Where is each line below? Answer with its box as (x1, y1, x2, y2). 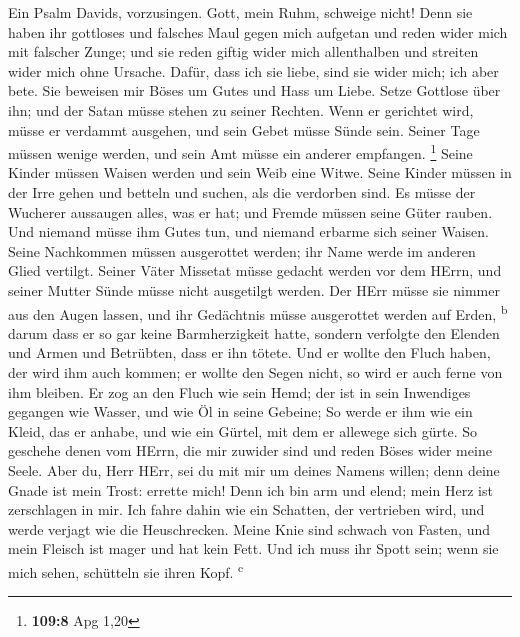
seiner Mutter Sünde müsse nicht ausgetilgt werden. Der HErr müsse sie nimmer (8, 279, 500, 300)
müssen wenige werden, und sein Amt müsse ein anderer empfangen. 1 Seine (8, 140, 473, 163)
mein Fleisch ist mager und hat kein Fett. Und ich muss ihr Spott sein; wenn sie (8, 538, 499, 559)
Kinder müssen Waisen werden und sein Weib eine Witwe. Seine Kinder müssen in (8, 162, 512, 183)
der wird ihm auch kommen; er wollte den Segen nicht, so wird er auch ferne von (8, 362, 503, 382)
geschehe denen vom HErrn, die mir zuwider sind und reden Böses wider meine (8, 440, 492, 461)
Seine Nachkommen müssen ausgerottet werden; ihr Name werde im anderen (8, 240, 476, 261)
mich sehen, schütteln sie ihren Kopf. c (8, 558, 244, 582)
